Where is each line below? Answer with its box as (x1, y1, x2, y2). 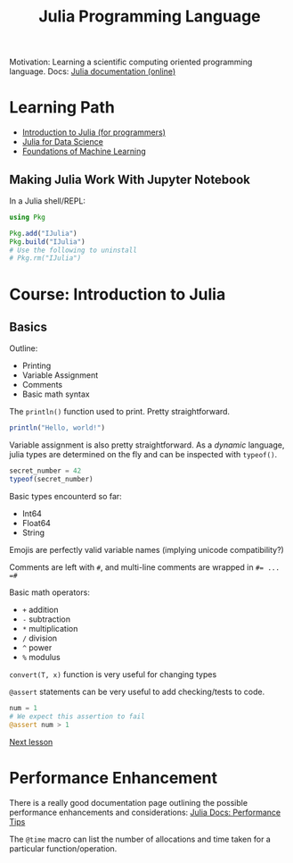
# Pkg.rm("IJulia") (9, 254, 82, 263)
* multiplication (21, 623, 78, 633)
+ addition (21, 604, 59, 615)
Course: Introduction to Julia (9, 284, 226, 305)
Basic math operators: (9, 587, 91, 598)
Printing (21, 360, 52, 372)
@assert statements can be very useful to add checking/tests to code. (9, 686, 265, 697)
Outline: (9, 343, 38, 354)
